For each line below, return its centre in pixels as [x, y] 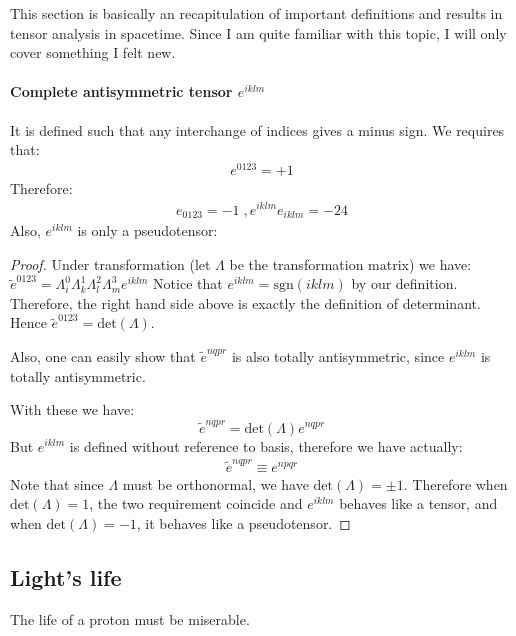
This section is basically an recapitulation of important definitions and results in [256, 13]
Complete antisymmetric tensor [121, 91]
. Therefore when [455, 483]
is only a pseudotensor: [147, 230]
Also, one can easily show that [103, 356]
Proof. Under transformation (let [110, 263]
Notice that [188, 283]
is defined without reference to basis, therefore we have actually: [266, 445]
